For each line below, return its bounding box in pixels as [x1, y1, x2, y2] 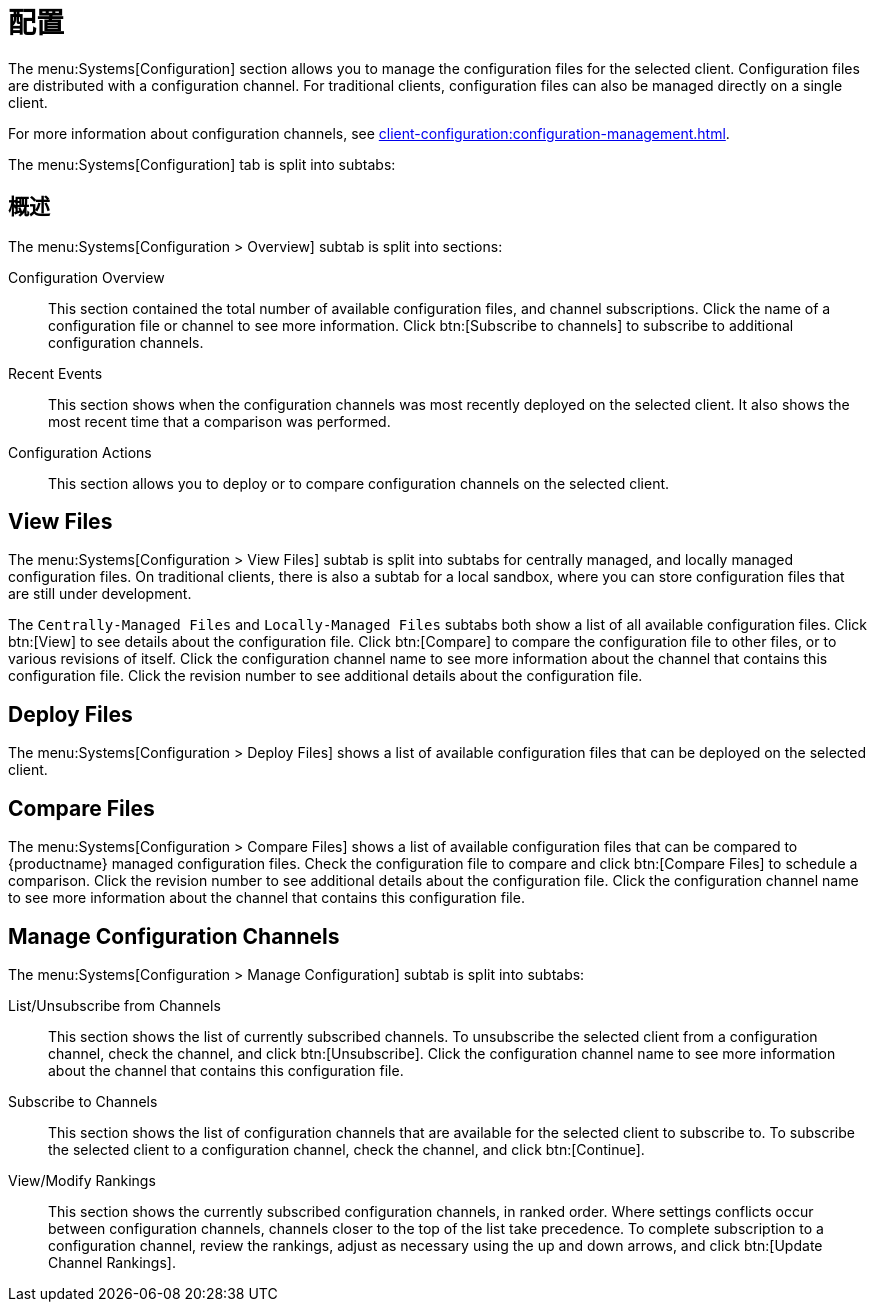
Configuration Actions [8, 443, 152, 461]
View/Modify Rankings [8, 1171, 156, 1189]
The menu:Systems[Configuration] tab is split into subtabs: [8, 155, 396, 173]
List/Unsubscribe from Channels [8, 996, 221, 1014]
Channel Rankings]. [48, 1253, 176, 1271]
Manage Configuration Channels [8, 923, 340, 949]
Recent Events [8, 364, 103, 382]
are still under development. [8, 585, 192, 603]
